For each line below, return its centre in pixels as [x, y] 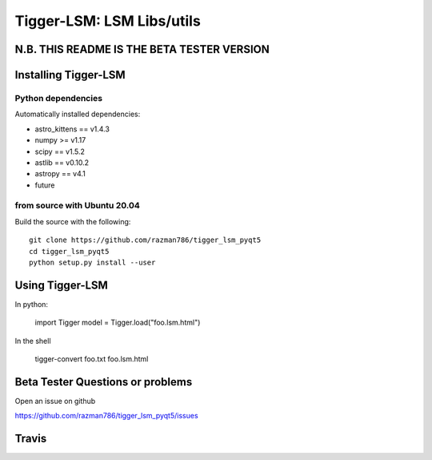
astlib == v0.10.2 [62, 162]
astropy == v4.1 [60, 174]
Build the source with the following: [73, 221]
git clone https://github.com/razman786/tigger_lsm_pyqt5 [145, 240]
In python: [31, 304]
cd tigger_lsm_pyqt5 [69, 251]
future [45, 185]
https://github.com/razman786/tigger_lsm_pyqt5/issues [107, 416]
